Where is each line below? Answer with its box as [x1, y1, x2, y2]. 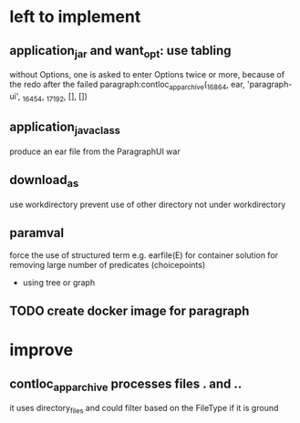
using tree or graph [22, 276, 96, 288]
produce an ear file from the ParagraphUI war [9, 146, 181, 157]
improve [9, 340, 74, 361]
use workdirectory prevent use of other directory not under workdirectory [9, 199, 286, 210]
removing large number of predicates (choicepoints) [9, 259, 206, 270]
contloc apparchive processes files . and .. [9, 376, 243, 394]
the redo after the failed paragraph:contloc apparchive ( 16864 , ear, [9, 79, 245, 92]
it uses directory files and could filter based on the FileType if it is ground [9, 403, 279, 416]
